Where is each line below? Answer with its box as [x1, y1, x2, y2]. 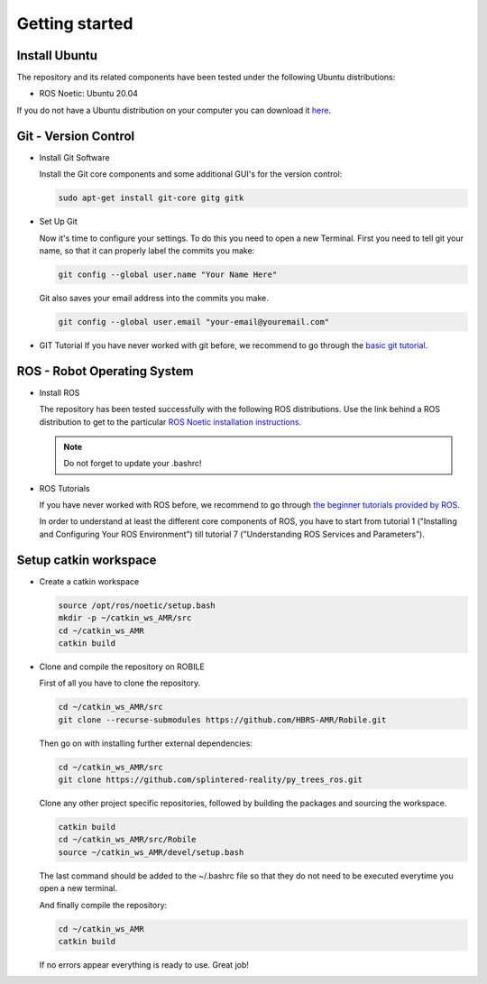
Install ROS [39, 387, 80, 398]
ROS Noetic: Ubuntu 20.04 [39, 88, 139, 99]
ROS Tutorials [39, 483, 90, 493]
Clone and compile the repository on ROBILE [39, 661, 205, 672]
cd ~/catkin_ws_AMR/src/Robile [58, 834, 198, 845]
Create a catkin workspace [39, 575, 140, 586]
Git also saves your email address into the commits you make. [39, 292, 270, 303]
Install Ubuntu [16, 48, 98, 63]
